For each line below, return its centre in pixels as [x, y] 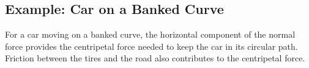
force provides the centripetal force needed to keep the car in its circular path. [151, 46]
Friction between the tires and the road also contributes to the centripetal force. [155, 58]
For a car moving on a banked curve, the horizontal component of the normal [150, 34]
